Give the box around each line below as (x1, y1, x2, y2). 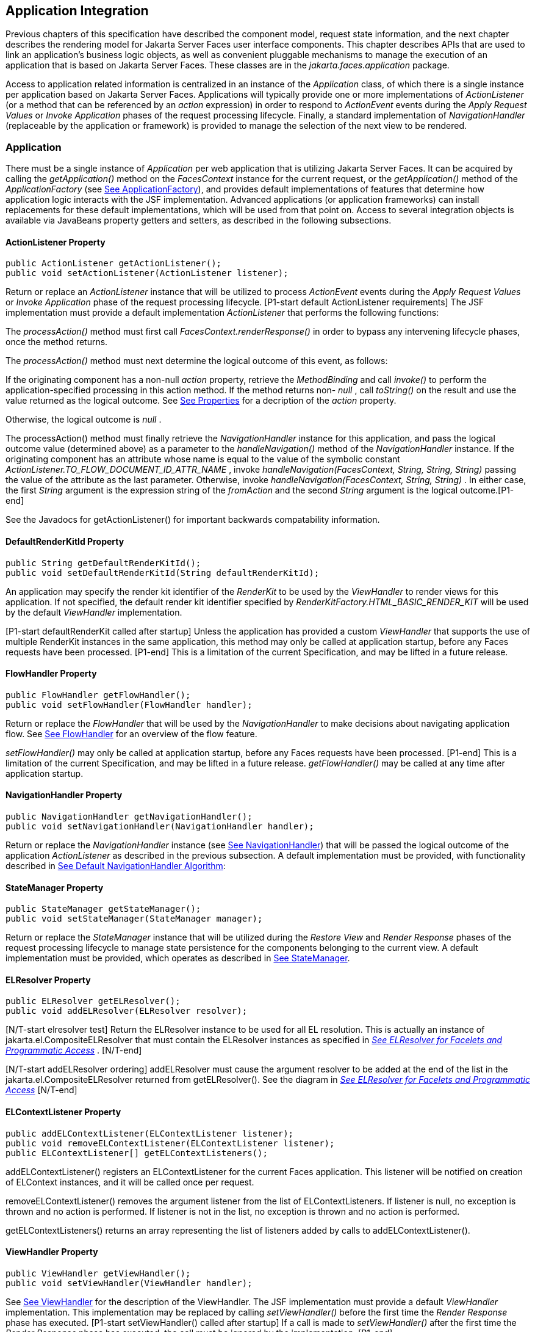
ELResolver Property (5, 974, 91, 985)
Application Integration (5, 3, 149, 18)
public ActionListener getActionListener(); (5, 258, 222, 269)
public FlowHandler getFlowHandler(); (5, 690, 191, 700)
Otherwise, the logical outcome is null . (5, 414, 162, 425)
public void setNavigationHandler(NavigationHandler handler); (5, 821, 314, 832)
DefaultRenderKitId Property (5, 536, 124, 547)
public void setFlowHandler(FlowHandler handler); (5, 699, 253, 710)
